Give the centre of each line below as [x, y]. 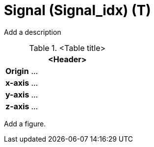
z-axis [17, 106]
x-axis [17, 83]
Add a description [33, 32]
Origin [17, 71]
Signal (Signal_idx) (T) [77, 10]
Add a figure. [25, 123]
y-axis [17, 94]
